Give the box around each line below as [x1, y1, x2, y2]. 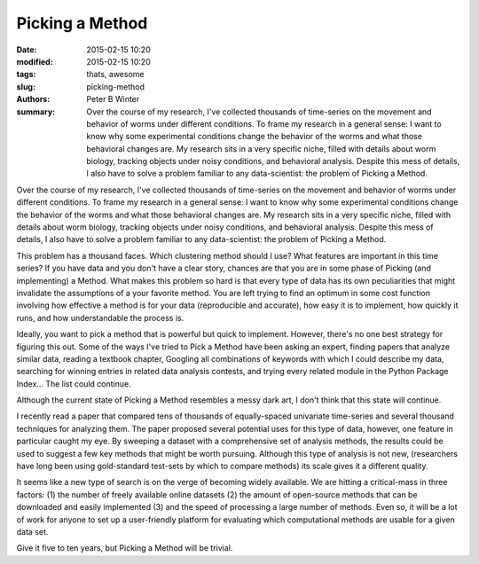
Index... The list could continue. [16, 378, 132, 389]
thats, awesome [86, 69, 145, 80]
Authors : [16, 94, 51, 105]
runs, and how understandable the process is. [16, 312, 185, 323]
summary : [16, 106, 56, 117]
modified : [16, 56, 53, 67]
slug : [16, 81, 35, 92]
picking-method [86, 81, 145, 92]
